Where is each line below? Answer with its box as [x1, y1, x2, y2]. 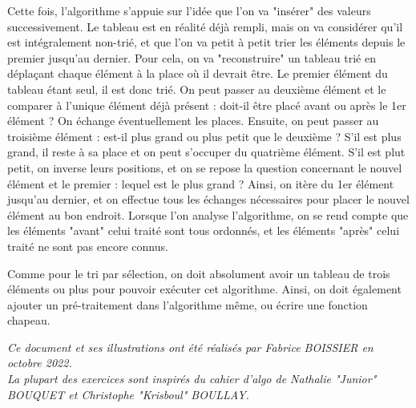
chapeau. [7, 312, 50, 329]
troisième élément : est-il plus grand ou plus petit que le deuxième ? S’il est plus [7, 127, 402, 144]
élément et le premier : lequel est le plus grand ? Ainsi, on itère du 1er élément [7, 175, 394, 192]
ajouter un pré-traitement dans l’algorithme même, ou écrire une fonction [7, 296, 368, 313]
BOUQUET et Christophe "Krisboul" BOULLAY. [7, 386, 249, 402]
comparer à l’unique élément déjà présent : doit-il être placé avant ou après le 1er [7, 96, 406, 113]
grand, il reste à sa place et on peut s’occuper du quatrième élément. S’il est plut [7, 143, 406, 160]
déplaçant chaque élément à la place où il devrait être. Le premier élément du [7, 65, 388, 82]
